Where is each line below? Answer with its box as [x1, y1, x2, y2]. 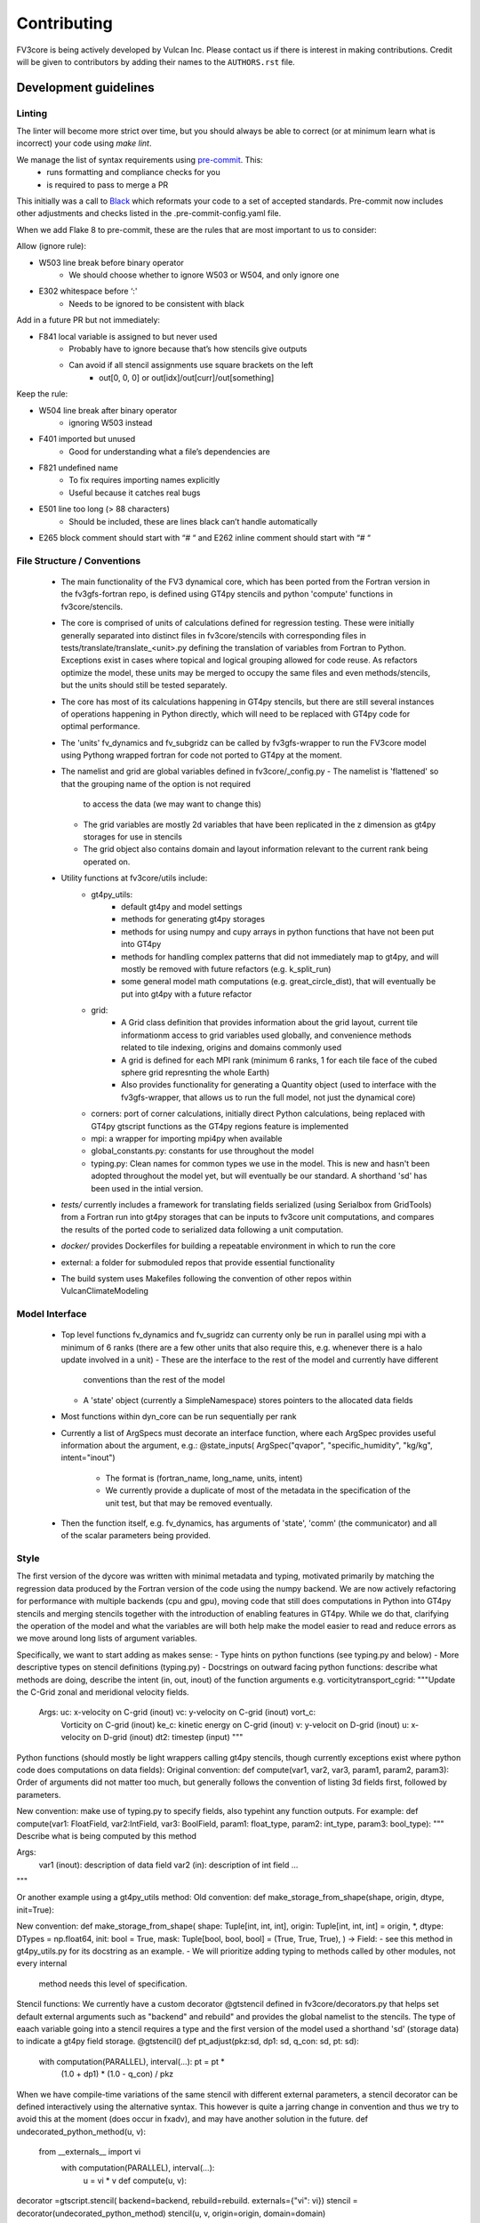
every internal [16, 1958, 68, 1969]
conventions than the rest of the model [83, 1375, 226, 1385]
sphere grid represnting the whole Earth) [121, 1067, 270, 1078]
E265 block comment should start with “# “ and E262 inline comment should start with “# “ [38, 533, 371, 543]
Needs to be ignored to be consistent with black [68, 298, 244, 309]
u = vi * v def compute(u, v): [83, 2175, 187, 2186]
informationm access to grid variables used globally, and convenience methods [121, 1030, 412, 1040]
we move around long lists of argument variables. [16, 1633, 197, 1644]
